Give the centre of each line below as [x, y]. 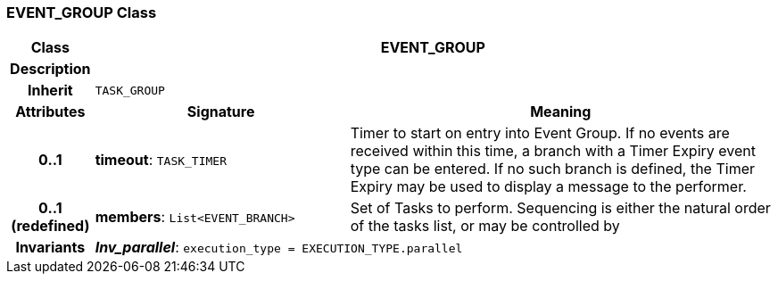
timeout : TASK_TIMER [161, 160]
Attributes [50, 112]
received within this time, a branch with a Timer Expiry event [553, 151]
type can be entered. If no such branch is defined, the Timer [552, 169]
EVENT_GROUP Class [82, 12]
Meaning [561, 112]
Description [50, 69]
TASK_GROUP [130, 90]
